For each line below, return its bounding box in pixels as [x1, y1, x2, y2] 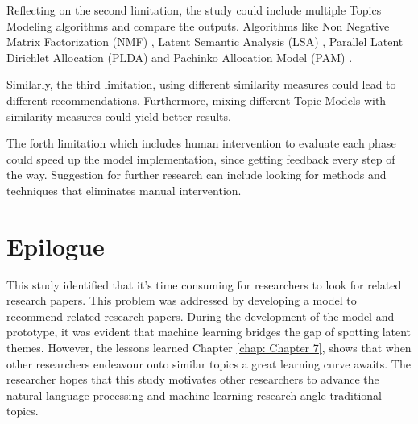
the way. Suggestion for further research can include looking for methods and [6, 166, 387, 183]
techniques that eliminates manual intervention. [6, 181, 242, 198]
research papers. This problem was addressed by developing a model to [6, 292, 357, 309]
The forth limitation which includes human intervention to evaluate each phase [6, 135, 396, 152]
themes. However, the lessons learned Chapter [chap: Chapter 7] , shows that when [6, 339, 412, 356]
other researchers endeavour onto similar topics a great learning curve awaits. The [6, 355, 411, 372]
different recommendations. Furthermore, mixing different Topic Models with [6, 91, 387, 108]
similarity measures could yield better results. [6, 107, 231, 124]
